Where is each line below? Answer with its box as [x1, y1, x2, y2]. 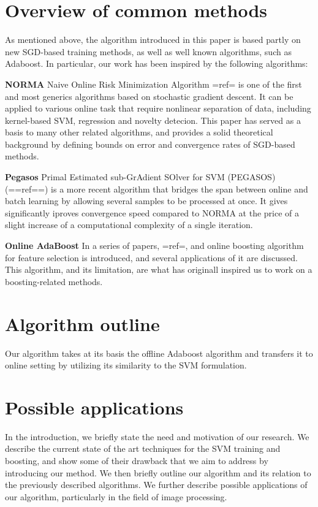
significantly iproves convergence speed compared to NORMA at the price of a [5, 206, 300, 219]
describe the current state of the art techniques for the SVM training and [5, 442, 281, 455]
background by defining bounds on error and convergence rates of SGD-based [5, 137, 295, 150]
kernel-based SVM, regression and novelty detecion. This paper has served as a [5, 113, 301, 126]
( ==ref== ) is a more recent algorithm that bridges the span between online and [5, 182, 308, 195]
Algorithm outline [5, 311, 160, 336]
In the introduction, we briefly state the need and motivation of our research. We [5, 430, 309, 443]
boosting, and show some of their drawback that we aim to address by [5, 454, 268, 467]
